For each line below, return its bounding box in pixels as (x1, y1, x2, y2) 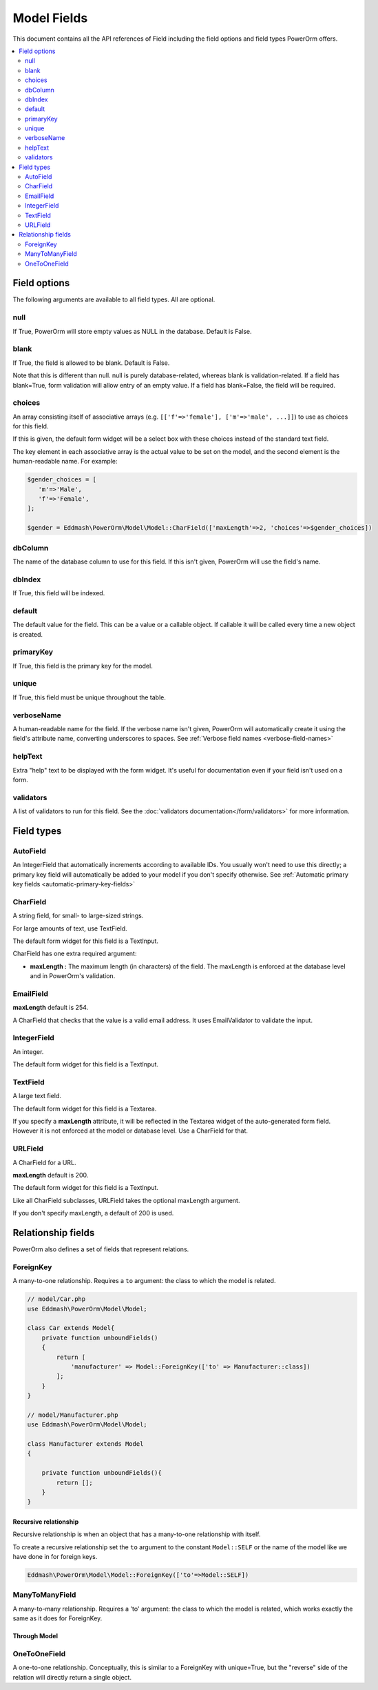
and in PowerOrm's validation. (30, 972, 116, 980)
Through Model (12, 1632, 59, 1640)
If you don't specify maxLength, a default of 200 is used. (12, 1209, 174, 1217)
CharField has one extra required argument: (12, 949, 137, 958)
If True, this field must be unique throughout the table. (12, 693, 167, 702)
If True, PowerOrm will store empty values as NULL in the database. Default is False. (12, 327, 252, 335)
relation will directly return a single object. (12, 1673, 132, 1681)
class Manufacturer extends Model (27, 1440, 144, 1448)
